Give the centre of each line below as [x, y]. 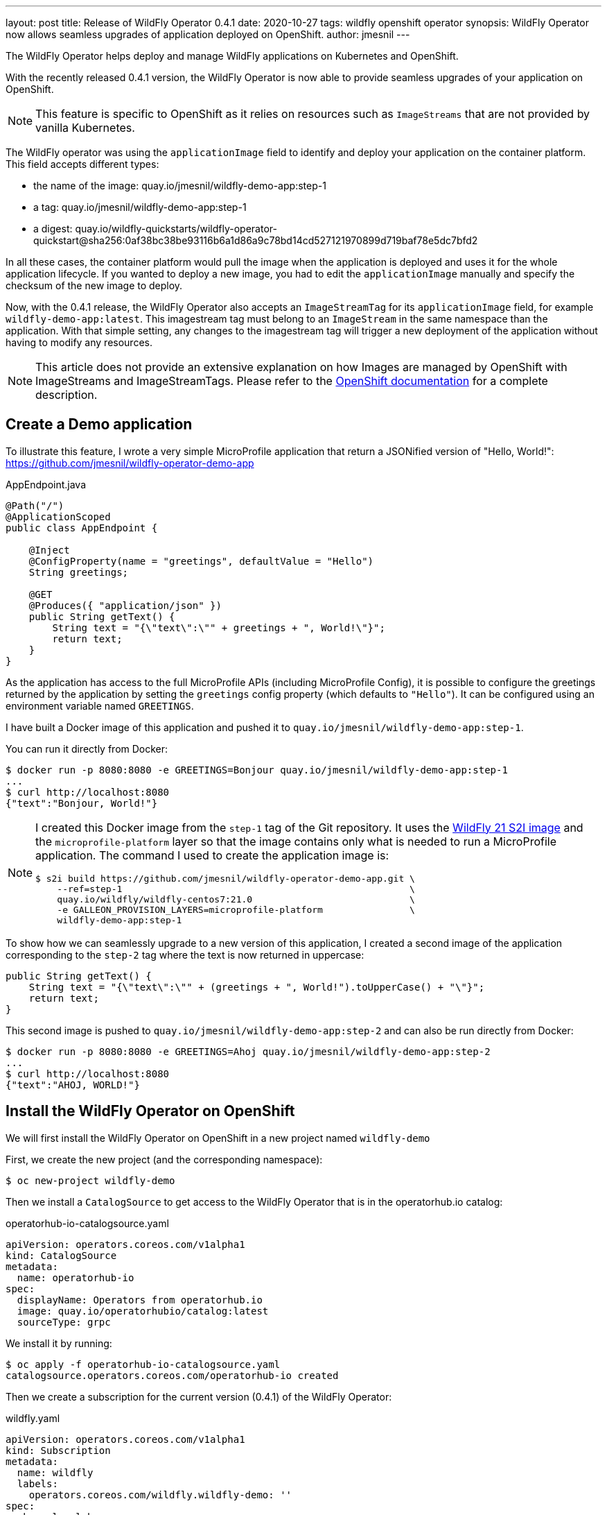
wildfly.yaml [33, 1418]
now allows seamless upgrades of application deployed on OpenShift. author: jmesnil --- [208, 34]
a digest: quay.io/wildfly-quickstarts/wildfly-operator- [155, 229]
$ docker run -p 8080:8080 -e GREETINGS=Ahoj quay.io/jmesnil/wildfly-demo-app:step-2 [248, 1051]
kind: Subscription [58, 1450]
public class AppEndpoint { [82, 528]
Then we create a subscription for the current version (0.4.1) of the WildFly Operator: [199, 1396]
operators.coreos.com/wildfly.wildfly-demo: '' [160, 1495]
